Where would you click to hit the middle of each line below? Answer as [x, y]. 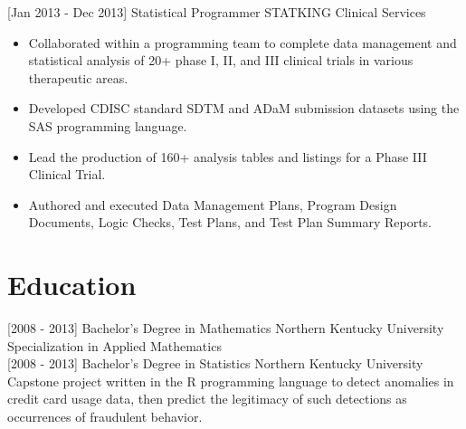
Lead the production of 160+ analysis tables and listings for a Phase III [228, 156]
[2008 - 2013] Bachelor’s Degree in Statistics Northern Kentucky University [215, 363]
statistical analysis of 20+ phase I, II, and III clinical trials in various [221, 60]
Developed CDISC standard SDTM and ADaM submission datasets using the [244, 108]
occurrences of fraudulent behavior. [105, 417]
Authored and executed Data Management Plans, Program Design [213, 204]
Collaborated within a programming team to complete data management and [243, 42]
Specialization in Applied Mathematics [114, 345]
